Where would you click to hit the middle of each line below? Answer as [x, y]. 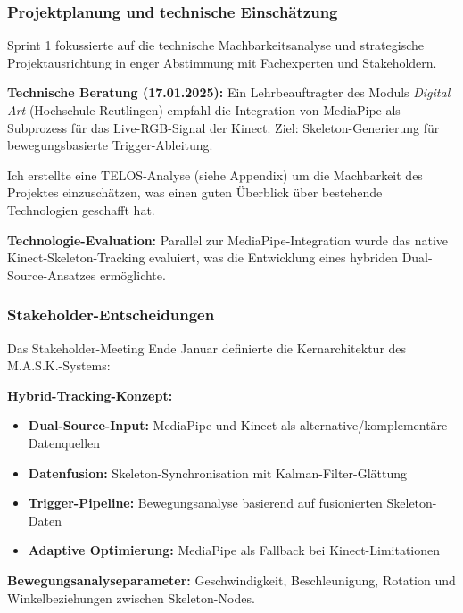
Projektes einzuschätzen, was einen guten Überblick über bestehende [195, 192]
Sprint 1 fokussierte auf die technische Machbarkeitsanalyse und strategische [215, 45]
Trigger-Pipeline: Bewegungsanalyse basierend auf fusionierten [205, 503]
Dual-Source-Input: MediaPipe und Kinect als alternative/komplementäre [238, 425]
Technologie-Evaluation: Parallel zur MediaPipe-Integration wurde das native [228, 240]
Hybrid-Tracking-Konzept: [90, 395]
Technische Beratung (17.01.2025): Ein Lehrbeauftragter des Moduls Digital [229, 92]
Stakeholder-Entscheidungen [111, 315]
